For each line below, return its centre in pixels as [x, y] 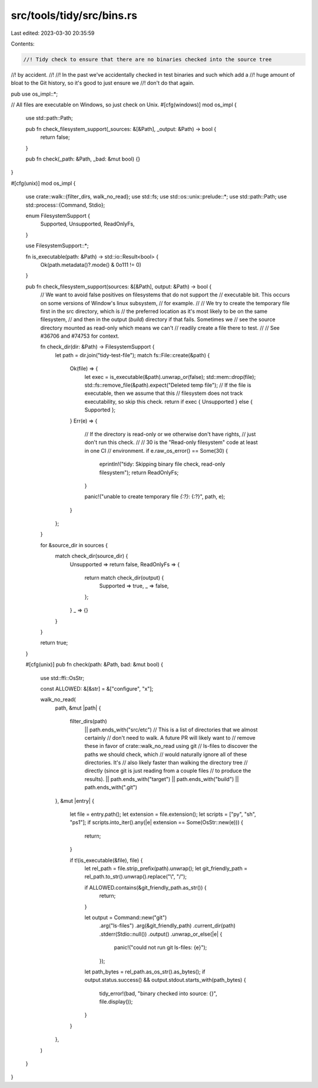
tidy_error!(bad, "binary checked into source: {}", [158, 993]
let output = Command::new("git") [126, 917]
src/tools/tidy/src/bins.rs [74, 15]
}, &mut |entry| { [74, 801]
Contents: [23, 44]
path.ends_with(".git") [111, 788]
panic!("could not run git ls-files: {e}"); [160, 947]
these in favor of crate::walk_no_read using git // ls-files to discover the [171, 746]
